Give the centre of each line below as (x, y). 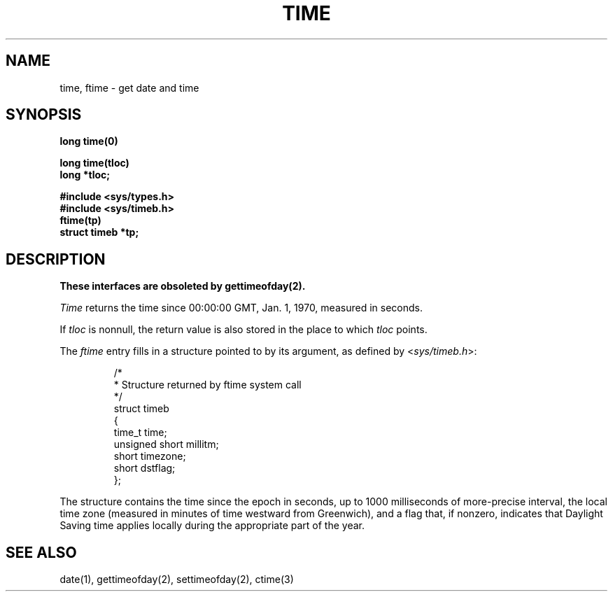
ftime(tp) (80, 220)
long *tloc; (85, 175)
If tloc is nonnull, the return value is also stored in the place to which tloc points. (244, 330)
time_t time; (140, 433)
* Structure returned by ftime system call (207, 385)
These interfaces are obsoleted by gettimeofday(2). (183, 286)
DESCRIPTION (56, 259)
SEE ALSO (41, 552)
